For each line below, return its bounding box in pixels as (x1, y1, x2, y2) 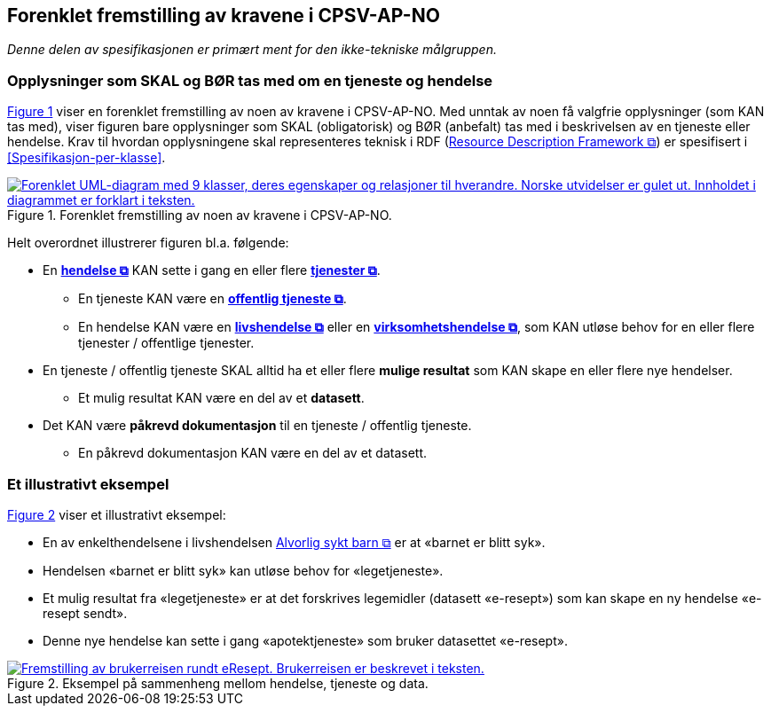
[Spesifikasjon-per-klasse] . (7, 150, 166, 166)
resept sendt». (43, 605, 128, 621)
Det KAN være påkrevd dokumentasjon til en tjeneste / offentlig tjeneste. (43, 418, 472, 434)
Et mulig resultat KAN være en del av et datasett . (78, 390, 365, 406)
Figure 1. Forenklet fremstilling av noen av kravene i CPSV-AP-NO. (7, 208, 392, 223)
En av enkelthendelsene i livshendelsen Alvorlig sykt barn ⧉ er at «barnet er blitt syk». (43, 534, 546, 550)
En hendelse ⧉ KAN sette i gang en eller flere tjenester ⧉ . (43, 262, 381, 278)
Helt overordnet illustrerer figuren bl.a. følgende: (7, 235, 289, 251)
